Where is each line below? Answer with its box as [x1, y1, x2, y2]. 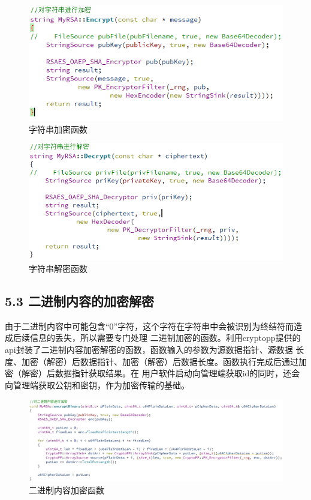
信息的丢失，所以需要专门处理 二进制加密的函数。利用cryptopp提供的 [29, 331, 301, 344]
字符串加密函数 [29, 122, 87, 135]
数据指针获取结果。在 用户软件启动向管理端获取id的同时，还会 [55, 367, 300, 379]
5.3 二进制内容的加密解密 [5, 291, 154, 310]
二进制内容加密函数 [29, 483, 104, 496]
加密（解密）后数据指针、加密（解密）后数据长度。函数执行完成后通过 [21, 355, 298, 367]
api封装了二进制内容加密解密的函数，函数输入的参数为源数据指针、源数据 [5, 343, 293, 355]
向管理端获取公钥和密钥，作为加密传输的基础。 [5, 378, 189, 391]
